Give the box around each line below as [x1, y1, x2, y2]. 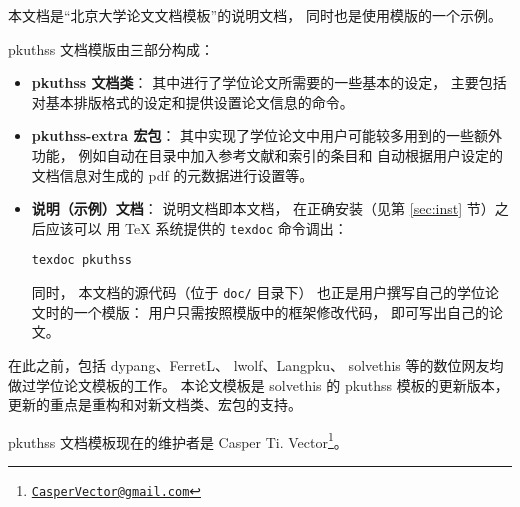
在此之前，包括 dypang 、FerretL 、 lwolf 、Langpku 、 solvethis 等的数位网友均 [8, 354, 504, 375]
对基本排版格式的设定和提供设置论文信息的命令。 [31, 91, 354, 112]
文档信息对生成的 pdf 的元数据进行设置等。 [31, 164, 314, 185]
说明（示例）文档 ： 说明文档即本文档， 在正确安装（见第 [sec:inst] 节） [31, 198, 495, 219]
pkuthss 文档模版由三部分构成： [8, 38, 214, 59]
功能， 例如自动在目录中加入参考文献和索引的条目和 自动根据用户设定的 [31, 144, 504, 165]
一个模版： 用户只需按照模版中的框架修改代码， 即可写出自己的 [73, 301, 490, 322]
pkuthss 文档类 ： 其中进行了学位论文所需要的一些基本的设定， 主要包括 [31, 72, 507, 93]
